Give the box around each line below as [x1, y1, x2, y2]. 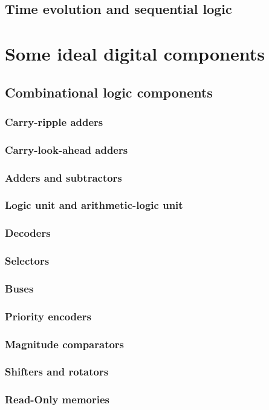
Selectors [5, 253, 50, 268]
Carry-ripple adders [5, 114, 103, 129]
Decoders [5, 225, 51, 240]
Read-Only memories [5, 392, 109, 407]
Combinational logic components [5, 82, 213, 101]
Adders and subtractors [5, 170, 122, 185]
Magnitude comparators [5, 336, 125, 351]
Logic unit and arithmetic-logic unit [5, 197, 183, 213]
